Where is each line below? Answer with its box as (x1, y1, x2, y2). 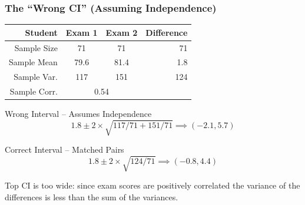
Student (25, 26, 58, 38)
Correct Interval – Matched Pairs (5, 143, 124, 156)
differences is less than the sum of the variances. (5, 191, 178, 203)
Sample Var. (14, 70, 58, 83)
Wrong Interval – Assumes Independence (5, 107, 152, 120)
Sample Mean (9, 56, 58, 68)
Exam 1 (65, 26, 98, 38)
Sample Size (14, 41, 58, 53)
